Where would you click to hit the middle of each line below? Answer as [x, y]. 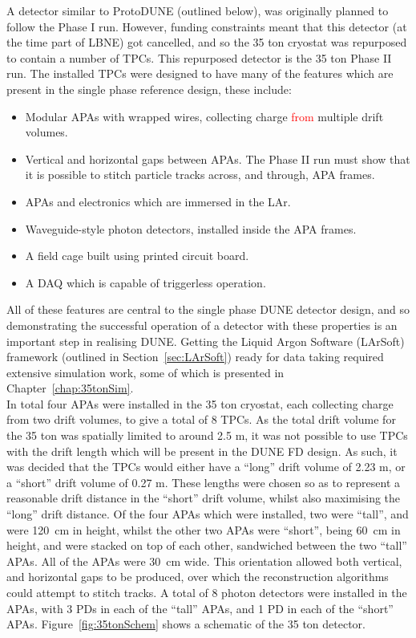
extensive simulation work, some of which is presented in [145, 372]
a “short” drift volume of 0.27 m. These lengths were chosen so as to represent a [204, 482]
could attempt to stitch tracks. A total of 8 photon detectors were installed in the [207, 592]
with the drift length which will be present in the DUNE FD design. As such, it [202, 451]
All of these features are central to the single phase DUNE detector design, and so [208, 309]
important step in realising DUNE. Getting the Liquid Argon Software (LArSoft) [206, 341]
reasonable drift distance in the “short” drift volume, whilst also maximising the [204, 498]
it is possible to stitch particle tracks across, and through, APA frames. [200, 175]
